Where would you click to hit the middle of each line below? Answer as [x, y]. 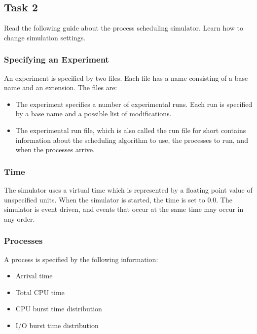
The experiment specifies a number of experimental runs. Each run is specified [134, 104]
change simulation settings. [45, 37]
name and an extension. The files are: [61, 87]
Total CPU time [40, 292]
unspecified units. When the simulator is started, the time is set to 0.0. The [118, 199]
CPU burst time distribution [59, 309]
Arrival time [34, 276]
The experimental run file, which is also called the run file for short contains [131, 130]
